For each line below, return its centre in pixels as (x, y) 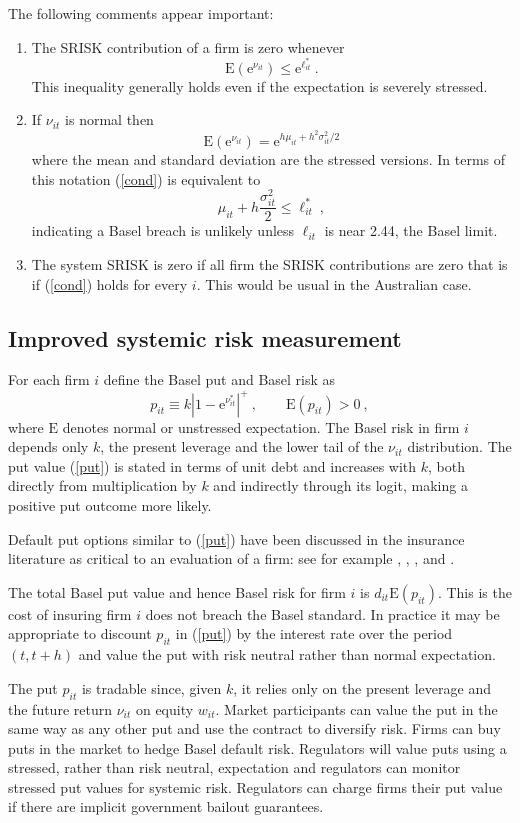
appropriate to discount (80, 633)
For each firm (49, 379)
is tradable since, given (151, 687)
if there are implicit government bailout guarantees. (166, 806)
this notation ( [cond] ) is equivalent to (146, 178)
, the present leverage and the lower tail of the (242, 446)
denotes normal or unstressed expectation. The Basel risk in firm (261, 426)
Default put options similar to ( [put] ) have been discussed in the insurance (236, 538)
